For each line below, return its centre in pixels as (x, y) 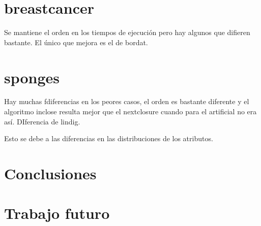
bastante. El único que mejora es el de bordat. (76, 42)
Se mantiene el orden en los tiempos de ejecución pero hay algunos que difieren (127, 32)
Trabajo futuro (57, 213)
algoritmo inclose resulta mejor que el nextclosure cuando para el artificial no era (130, 111)
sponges (32, 77)
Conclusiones (50, 173)
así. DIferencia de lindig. (42, 121)
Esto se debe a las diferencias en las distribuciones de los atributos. (109, 138)
